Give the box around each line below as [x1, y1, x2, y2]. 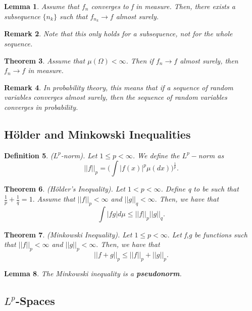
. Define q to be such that [161, 183, 239, 194]
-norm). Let [61, 150, 97, 160]
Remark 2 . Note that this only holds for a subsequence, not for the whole [4, 28, 233, 39]
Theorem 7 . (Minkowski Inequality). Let [4, 229, 132, 239]
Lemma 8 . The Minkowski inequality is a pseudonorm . [4, 268, 182, 278]
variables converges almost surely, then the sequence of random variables [4, 92, 227, 102]
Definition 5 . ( [4, 150, 54, 160]
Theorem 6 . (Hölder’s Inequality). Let [4, 183, 126, 194]
